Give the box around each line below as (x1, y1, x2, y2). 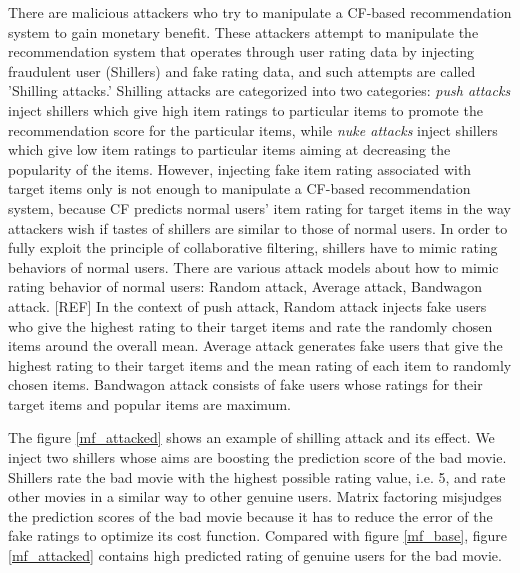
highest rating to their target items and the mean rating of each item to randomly (8, 354, 512, 375)
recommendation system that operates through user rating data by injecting (8, 41, 475, 62)
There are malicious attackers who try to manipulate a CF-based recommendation (8, 2, 512, 22)
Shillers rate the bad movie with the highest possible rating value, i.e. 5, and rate (8, 466, 506, 487)
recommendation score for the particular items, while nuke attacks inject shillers (8, 119, 498, 140)
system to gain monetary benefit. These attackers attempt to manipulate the (8, 21, 479, 42)
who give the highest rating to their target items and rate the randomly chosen (8, 315, 493, 336)
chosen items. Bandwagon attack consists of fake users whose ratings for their (8, 374, 483, 395)
